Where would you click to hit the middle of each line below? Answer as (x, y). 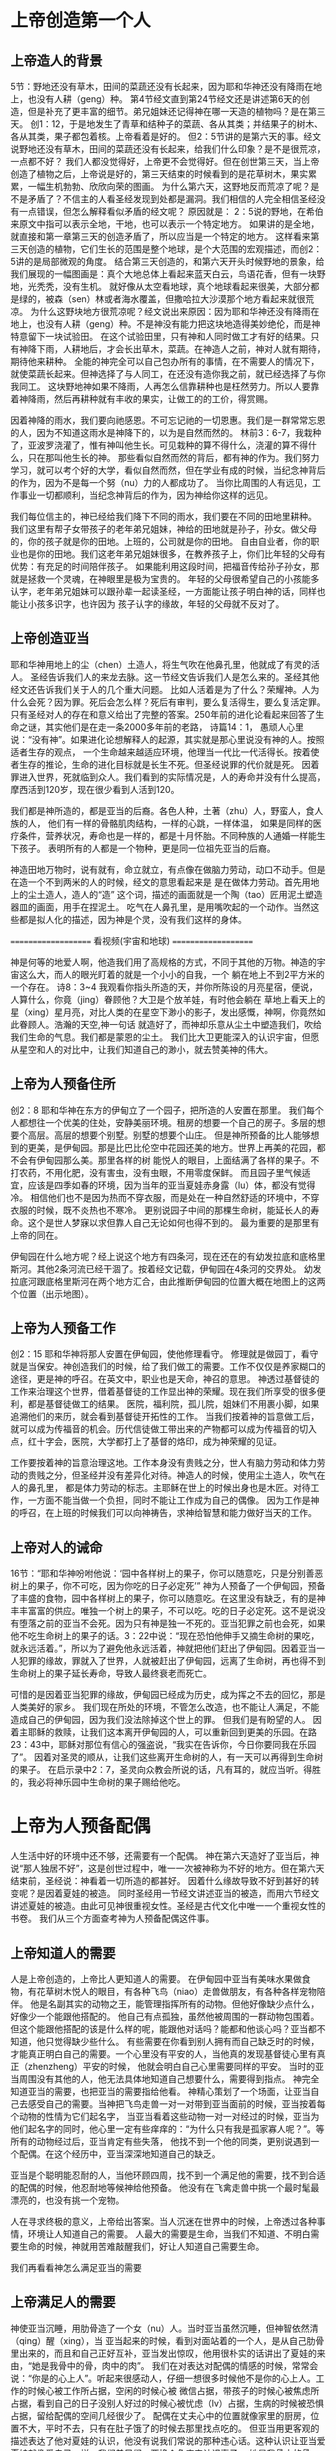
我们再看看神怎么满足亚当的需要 (76, 2267)
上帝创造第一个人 (81, 20)
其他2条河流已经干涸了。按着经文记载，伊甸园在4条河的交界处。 (169, 1268)
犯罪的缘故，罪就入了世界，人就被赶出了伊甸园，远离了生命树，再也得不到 (172, 1661)
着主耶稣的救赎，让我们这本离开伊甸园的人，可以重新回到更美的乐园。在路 (163, 1732)
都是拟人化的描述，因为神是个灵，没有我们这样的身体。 (132, 919)
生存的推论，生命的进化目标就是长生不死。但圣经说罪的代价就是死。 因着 (169, 764)
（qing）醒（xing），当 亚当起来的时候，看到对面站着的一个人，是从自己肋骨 (167, 2340)
